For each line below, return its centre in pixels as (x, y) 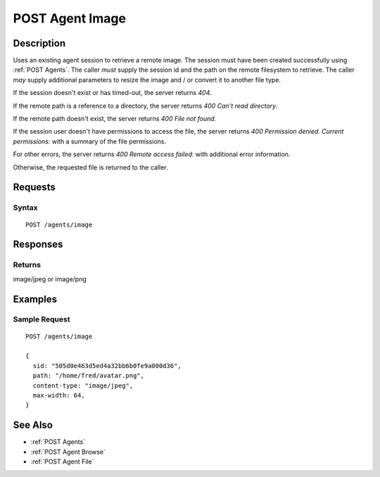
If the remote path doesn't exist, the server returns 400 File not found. (115, 119)
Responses (38, 244)
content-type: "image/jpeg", (83, 386)
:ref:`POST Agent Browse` (68, 452)
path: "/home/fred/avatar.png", (88, 376)
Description (39, 43)
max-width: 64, (59, 395)
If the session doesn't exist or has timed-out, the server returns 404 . (113, 93)
